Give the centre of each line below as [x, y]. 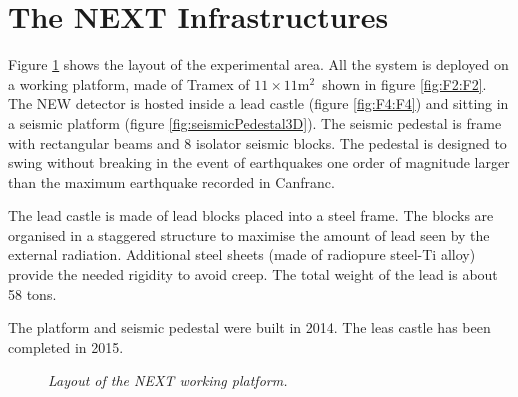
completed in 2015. [66, 346]
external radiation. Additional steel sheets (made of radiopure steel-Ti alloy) [242, 254]
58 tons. [32, 293]
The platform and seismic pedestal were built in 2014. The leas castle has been [249, 327]
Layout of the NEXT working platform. [168, 380]
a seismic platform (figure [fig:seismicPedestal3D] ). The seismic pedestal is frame [255, 122]
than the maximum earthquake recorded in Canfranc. [171, 181]
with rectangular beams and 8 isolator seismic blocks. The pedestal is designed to [257, 142]
